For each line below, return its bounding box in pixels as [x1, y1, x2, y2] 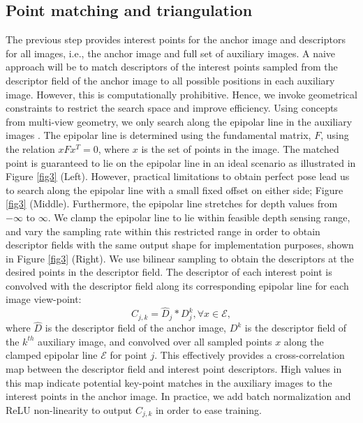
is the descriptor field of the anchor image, [45, 320, 227, 335]
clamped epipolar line [6, 348, 98, 362]
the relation [6, 141, 55, 156]
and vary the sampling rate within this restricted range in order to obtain [6, 223, 320, 238]
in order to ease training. [155, 402, 262, 417]
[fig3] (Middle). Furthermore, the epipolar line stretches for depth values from [6, 196, 338, 211]
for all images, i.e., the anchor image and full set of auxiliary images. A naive [6, 45, 336, 60]
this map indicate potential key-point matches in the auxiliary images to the [6, 375, 332, 389]
